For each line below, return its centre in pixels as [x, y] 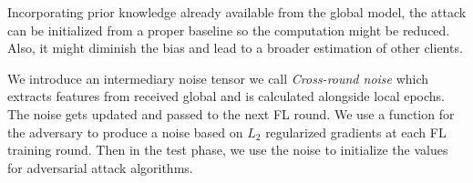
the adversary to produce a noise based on [125, 132]
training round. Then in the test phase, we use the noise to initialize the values [228, 150]
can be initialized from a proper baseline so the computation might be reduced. [229, 30]
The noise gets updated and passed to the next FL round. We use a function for [231, 113]
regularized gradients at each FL [356, 132]
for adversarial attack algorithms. [100, 167]
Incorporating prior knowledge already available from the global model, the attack [237, 12]
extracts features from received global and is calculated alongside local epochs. [226, 96]
